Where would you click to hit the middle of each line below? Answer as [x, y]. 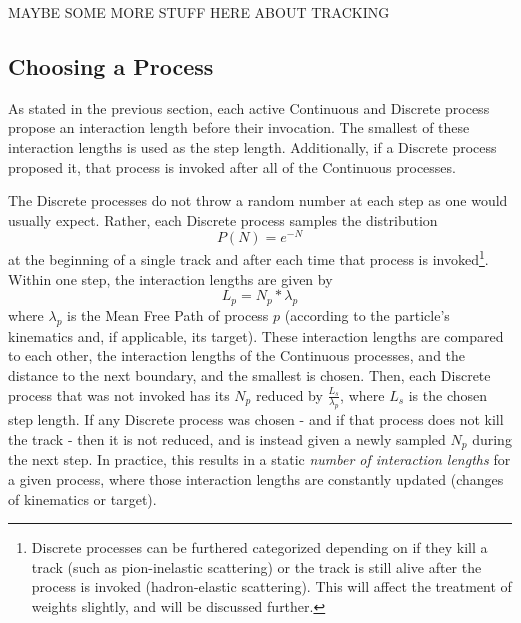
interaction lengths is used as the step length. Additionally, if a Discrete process [252, 146]
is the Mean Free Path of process [168, 315]
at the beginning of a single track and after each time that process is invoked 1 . [248, 258]
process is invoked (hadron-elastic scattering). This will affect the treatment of [271, 586]
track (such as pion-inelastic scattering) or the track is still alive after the [256, 566]
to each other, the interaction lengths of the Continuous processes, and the [237, 355]
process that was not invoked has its [119, 394]
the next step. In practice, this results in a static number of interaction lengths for [259, 459]
